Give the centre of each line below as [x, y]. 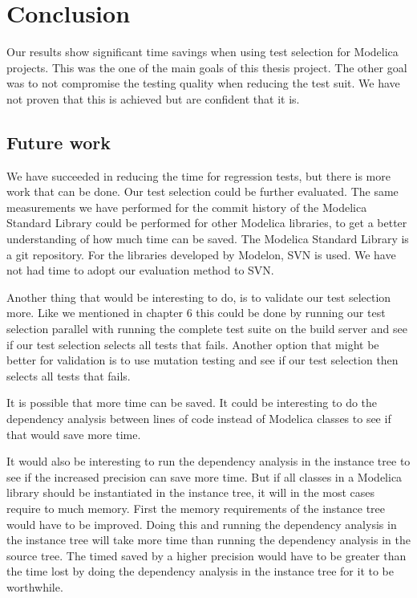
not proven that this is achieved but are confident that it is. [153, 98]
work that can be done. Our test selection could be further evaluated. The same [202, 191]
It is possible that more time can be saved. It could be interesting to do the [192, 403]
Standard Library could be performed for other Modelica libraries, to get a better [207, 223]
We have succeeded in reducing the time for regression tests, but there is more [198, 175]
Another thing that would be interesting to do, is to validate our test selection [199, 297]
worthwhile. [35, 586]
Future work [59, 142]
